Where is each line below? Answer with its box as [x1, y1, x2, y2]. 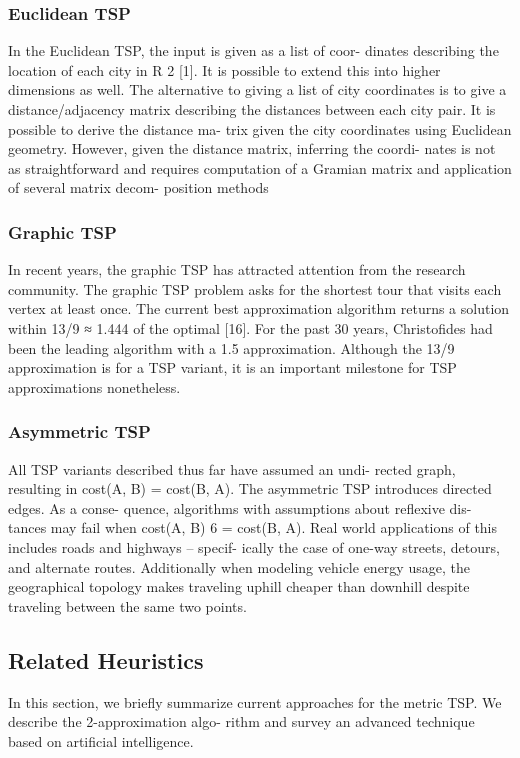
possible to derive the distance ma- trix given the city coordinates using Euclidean [8, 118, 512, 139]
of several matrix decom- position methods [8, 177, 269, 198]
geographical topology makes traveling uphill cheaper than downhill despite [8, 576, 470, 597]
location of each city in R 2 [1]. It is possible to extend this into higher [8, 59, 441, 80]
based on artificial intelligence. [8, 730, 194, 751]
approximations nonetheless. [8, 376, 181, 397]
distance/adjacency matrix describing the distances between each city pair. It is [8, 99, 496, 119]
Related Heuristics [8, 644, 204, 675]
